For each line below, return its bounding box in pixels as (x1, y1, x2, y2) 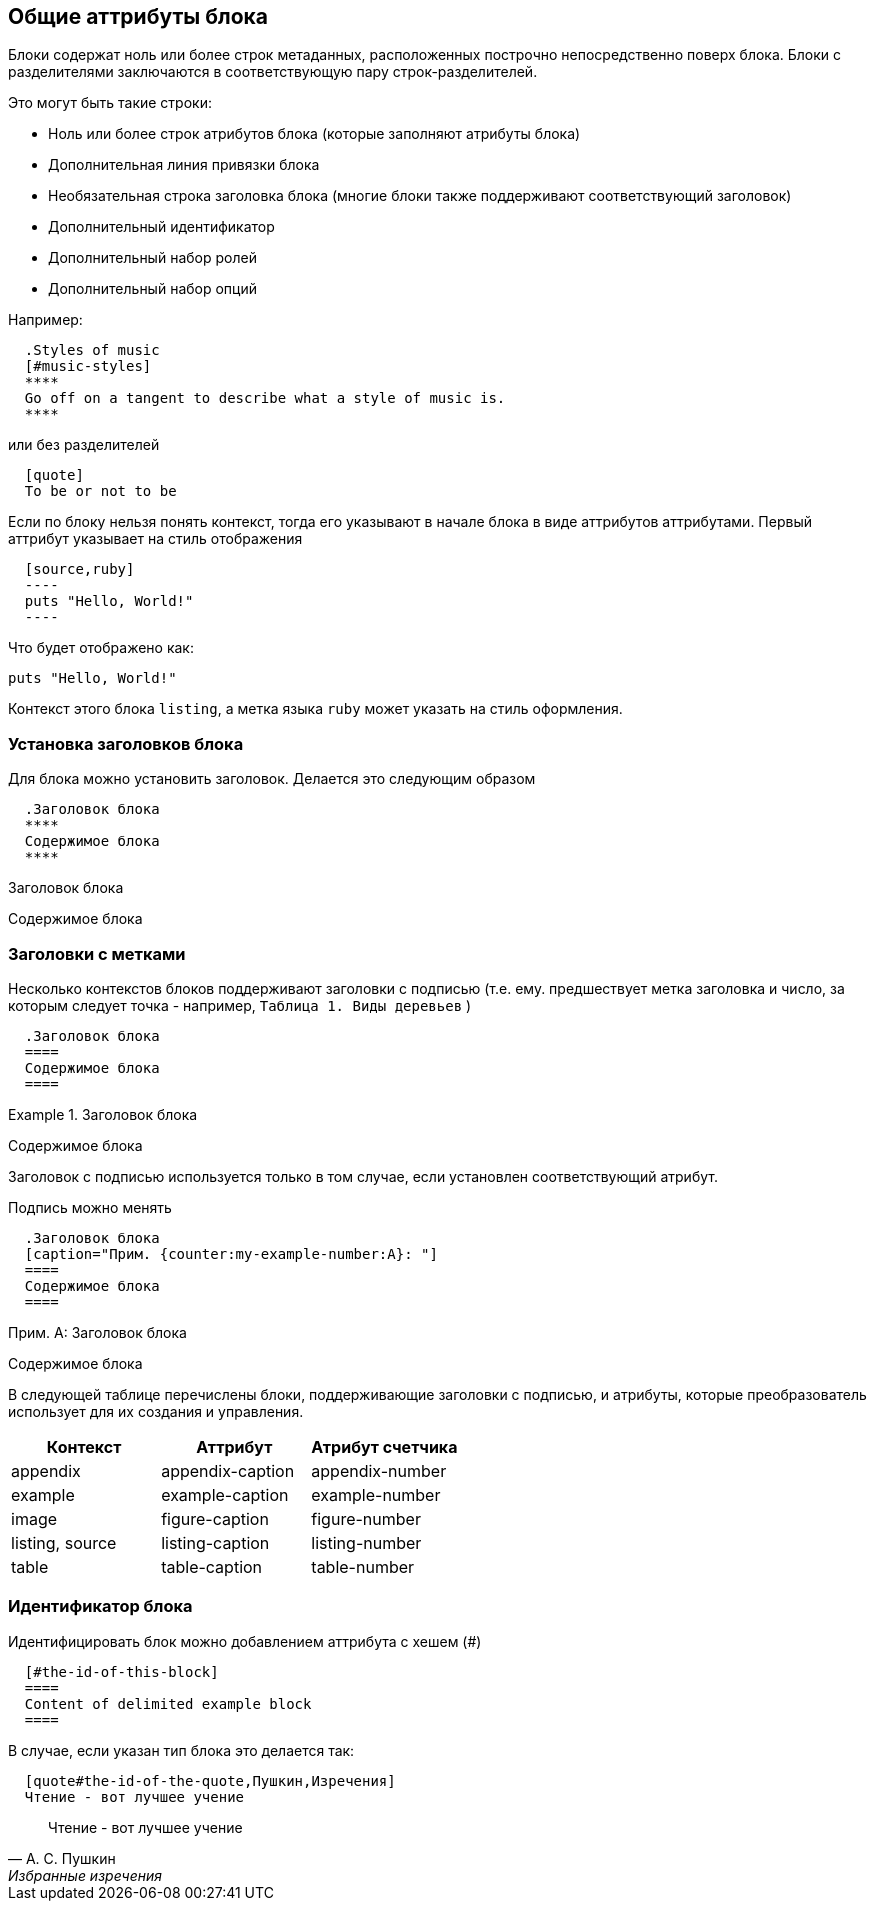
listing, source (11, 1532, 117, 1553)
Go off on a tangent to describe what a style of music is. (24, 390, 506, 407)
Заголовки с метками (8, 943, 186, 964)
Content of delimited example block (24, 1695, 312, 1712)
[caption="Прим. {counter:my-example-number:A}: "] (24, 1245, 438, 1262)
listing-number (311, 1532, 422, 1553)
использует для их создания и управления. (8, 1402, 304, 1420)
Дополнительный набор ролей (48, 249, 257, 267)
